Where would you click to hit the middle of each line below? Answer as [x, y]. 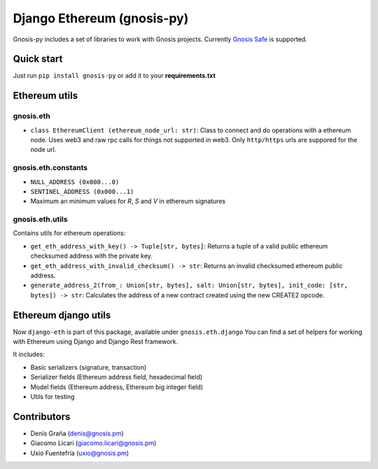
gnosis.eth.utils [40, 219]
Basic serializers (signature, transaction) [89, 367]
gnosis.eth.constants [50, 168]
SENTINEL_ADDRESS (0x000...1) [82, 191]
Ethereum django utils [62, 315]
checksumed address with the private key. [92, 256]
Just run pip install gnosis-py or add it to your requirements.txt [114, 76]
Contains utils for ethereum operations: [69, 233]
